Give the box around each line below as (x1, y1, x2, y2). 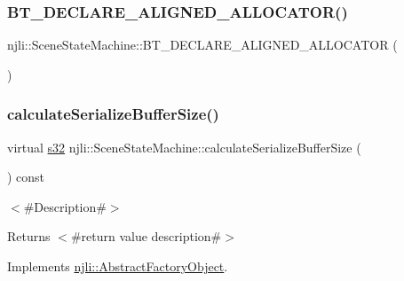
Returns (7, 227, 51, 246)
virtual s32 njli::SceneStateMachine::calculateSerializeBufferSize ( (7, 137, 361, 156)
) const (7, 168, 45, 186)
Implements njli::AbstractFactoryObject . (7, 257, 228, 275)
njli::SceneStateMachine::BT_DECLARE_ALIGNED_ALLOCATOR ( (7, 35, 398, 54)
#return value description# (70, 227, 222, 246)
